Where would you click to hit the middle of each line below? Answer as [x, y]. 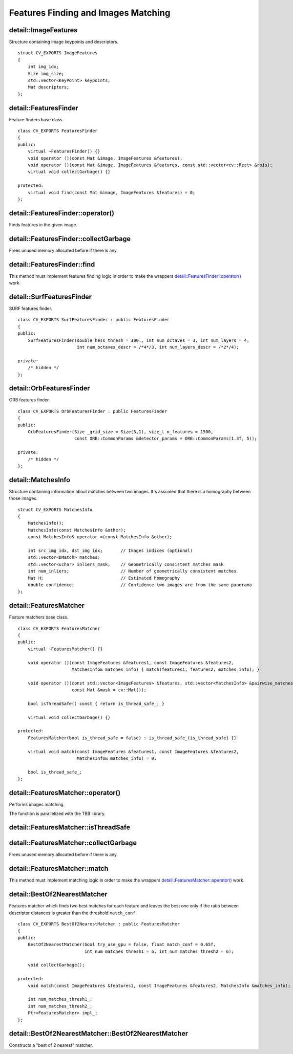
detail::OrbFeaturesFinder [50, 388]
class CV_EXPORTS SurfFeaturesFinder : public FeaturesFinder [94, 320]
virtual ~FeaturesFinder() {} [64, 151]
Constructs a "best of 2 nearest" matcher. [51, 1045]
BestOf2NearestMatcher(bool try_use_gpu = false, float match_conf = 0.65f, [122, 944]
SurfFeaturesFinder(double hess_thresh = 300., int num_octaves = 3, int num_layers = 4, [138, 340]
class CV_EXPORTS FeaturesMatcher [59, 628]
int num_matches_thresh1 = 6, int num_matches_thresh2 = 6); [159, 951]
